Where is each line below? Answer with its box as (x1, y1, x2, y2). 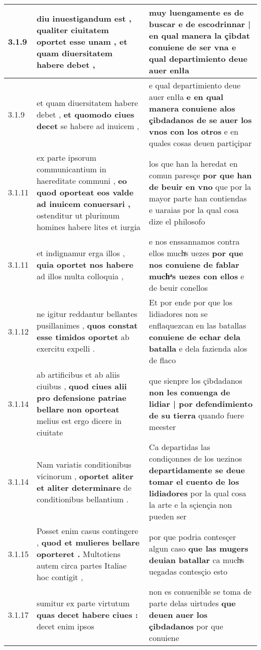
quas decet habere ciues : (36, 609, 138, 620)
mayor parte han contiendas (149, 192, 247, 204)
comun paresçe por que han (149, 169, 252, 181)
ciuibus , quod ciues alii (36, 380, 127, 392)
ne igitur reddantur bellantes (36, 308, 138, 319)
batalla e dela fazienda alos (149, 343, 247, 354)
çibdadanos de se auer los (149, 114, 252, 126)
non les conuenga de (149, 386, 230, 398)
